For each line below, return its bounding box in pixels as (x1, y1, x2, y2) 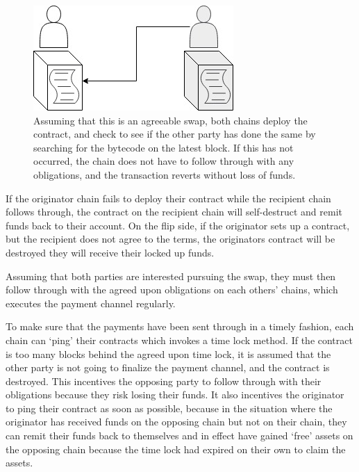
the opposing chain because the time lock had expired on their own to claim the (6, 441, 346, 456)
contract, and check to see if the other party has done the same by (33, 127, 316, 141)
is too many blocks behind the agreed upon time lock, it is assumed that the (6, 346, 331, 361)
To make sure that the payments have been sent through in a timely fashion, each (6, 319, 354, 334)
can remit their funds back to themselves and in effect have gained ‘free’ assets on (6, 428, 353, 443)
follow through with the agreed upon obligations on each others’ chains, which (6, 282, 338, 297)
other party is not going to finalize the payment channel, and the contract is (6, 360, 330, 375)
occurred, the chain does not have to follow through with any (33, 154, 294, 168)
